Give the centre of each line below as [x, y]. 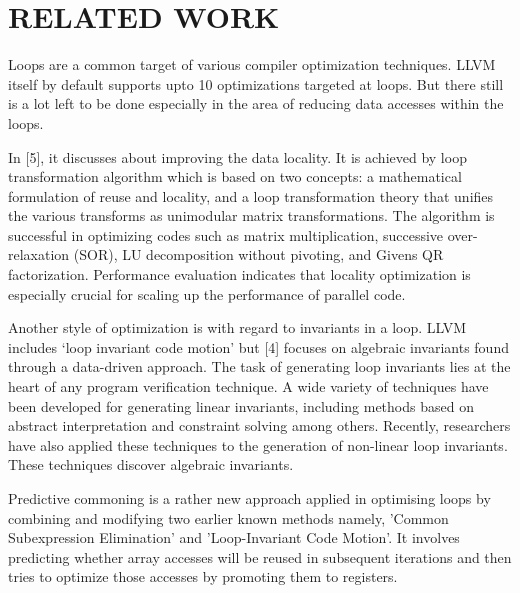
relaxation [39, 254]
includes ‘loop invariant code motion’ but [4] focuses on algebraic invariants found [258, 346]
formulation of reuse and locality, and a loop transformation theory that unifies [251, 195]
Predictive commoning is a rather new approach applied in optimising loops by [249, 498]
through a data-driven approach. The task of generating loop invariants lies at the [259, 366]
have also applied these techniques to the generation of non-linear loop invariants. [258, 444]
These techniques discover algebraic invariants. [151, 464]
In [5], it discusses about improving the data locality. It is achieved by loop [237, 156]
